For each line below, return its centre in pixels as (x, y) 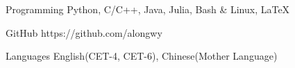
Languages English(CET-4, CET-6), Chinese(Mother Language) (142, 56)
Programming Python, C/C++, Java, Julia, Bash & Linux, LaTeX (148, 9)
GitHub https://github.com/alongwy (84, 32)
